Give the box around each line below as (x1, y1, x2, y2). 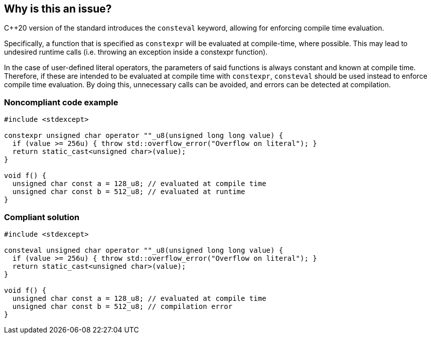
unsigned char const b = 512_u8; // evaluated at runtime (12, 188, 245, 196)
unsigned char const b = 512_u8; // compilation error (12, 302, 233, 310)
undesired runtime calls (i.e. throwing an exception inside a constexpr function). (4, 48, 268, 57)
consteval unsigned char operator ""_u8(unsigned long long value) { (4, 246, 283, 254)
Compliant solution (4, 212, 80, 222)
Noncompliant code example (4, 97, 118, 107)
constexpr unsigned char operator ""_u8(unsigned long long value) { (4, 131, 283, 140)
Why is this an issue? (4, 3, 112, 15)
